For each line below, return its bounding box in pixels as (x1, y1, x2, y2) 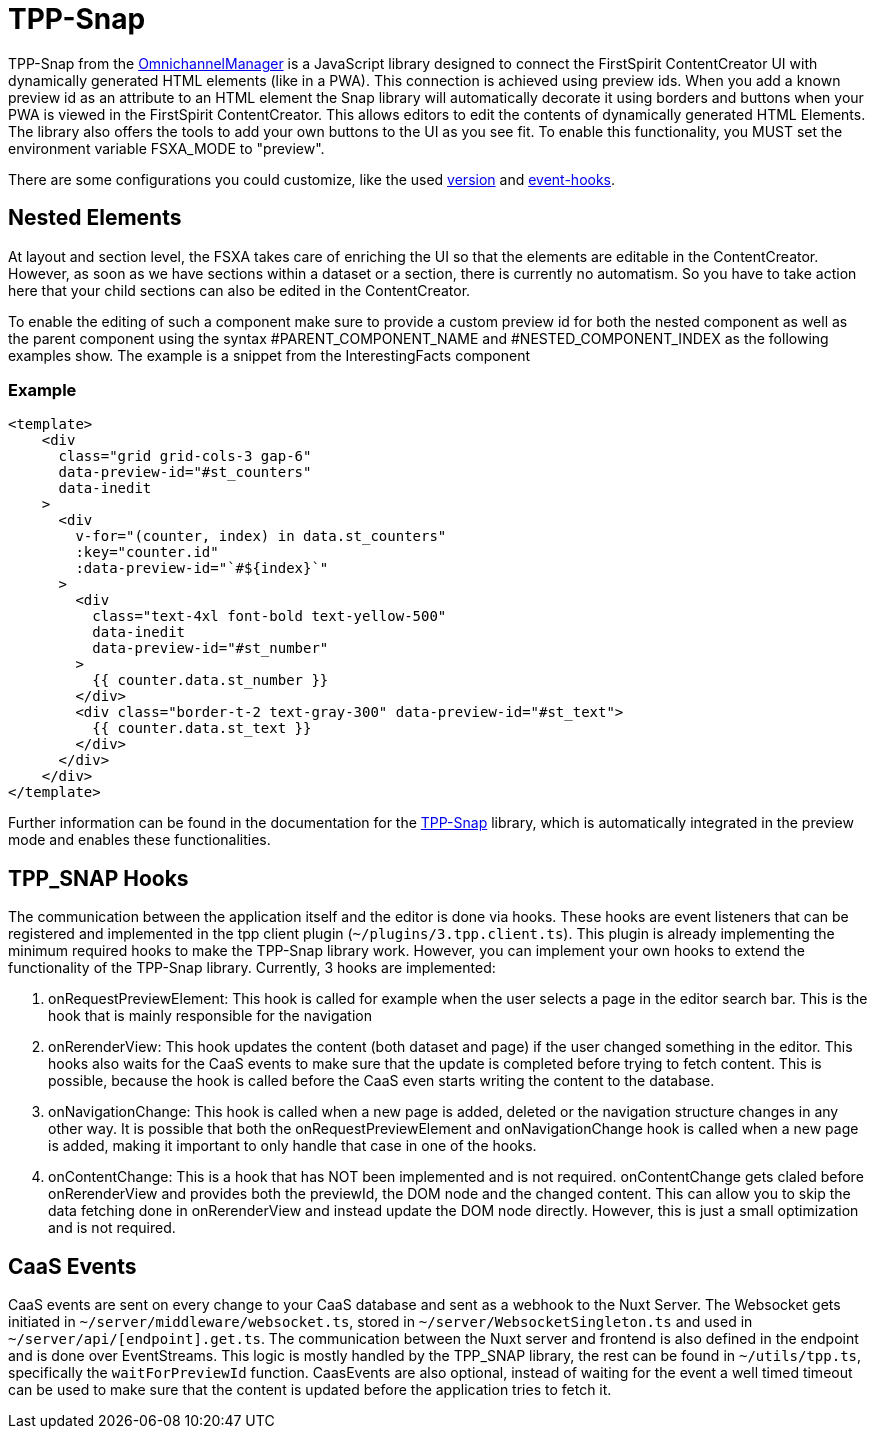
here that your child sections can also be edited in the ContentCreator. (8, 281, 471, 299)
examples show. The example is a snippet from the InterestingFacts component (8, 346, 531, 364)
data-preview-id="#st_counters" (58, 464, 312, 481)
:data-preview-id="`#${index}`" (75, 560, 329, 577)
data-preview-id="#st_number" (92, 640, 329, 657)
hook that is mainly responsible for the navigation (48, 1007, 372, 1025)
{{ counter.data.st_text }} (92, 720, 312, 737)
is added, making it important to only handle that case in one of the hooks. (48, 1137, 537, 1155)
